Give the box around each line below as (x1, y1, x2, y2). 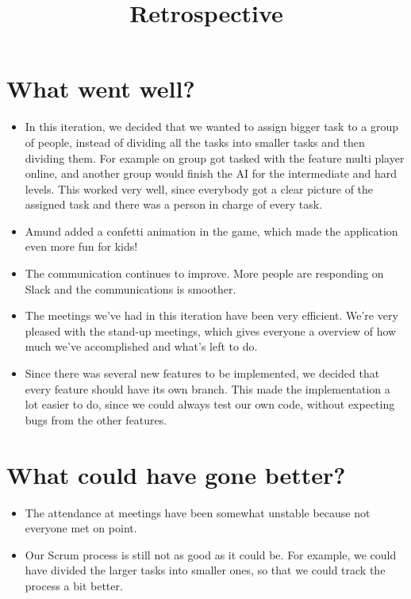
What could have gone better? (6, 458, 346, 490)
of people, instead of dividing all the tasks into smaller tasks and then (25, 133, 365, 150)
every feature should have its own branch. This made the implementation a (25, 380, 390, 397)
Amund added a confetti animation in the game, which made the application (25, 222, 398, 239)
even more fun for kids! (25, 238, 138, 255)
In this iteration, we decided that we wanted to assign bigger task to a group (25, 118, 398, 135)
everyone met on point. (25, 520, 137, 536)
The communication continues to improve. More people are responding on (25, 265, 384, 282)
